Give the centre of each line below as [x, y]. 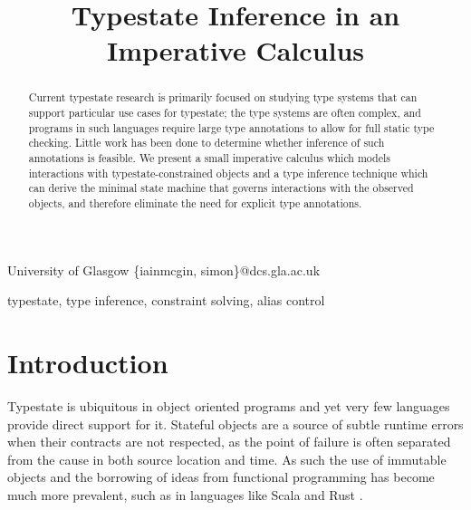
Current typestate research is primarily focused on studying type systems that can [223, 97]
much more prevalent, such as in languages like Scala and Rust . [185, 494]
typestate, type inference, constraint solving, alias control [166, 300]
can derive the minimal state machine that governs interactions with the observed [221, 188]
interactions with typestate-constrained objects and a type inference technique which [228, 173]
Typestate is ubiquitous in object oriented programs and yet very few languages [229, 405]
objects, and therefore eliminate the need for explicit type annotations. [195, 202]
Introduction [88, 362]
